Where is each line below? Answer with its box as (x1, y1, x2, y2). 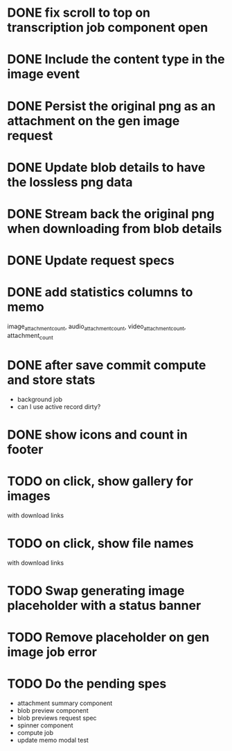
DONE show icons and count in (7, 426, 188, 442)
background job (17, 395, 63, 403)
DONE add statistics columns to (7, 284, 193, 300)
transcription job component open (7, 19, 208, 35)
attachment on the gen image (7, 113, 180, 129)
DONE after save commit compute (7, 357, 206, 373)
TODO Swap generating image (7, 583, 185, 599)
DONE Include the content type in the (7, 51, 225, 67)
